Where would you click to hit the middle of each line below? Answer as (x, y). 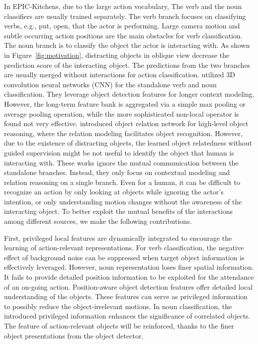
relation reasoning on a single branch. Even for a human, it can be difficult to (122, 182)
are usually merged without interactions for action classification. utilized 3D (120, 75)
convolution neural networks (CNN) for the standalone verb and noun (110, 84)
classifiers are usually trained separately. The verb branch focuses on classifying (125, 16)
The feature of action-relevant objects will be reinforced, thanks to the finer (119, 326)
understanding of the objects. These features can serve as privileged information (126, 296)
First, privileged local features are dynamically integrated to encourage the (118, 238)
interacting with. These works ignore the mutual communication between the (121, 162)
